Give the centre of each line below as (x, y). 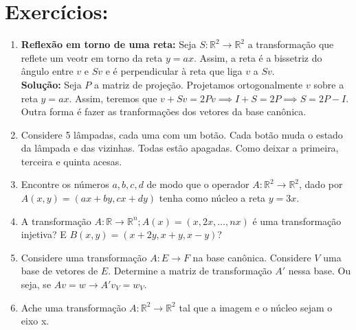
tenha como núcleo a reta (212, 198)
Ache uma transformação (74, 307)
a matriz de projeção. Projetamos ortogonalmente (198, 84)
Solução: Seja (51, 84)
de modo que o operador (198, 184)
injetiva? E (44, 234)
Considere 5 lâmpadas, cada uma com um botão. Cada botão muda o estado (182, 134)
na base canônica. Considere (252, 257)
